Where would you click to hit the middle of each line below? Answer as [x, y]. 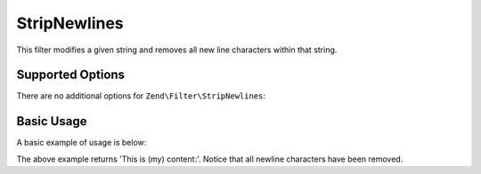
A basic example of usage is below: [82, 143]
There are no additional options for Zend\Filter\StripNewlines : [141, 96]
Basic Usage [52, 121]
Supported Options [70, 75]
